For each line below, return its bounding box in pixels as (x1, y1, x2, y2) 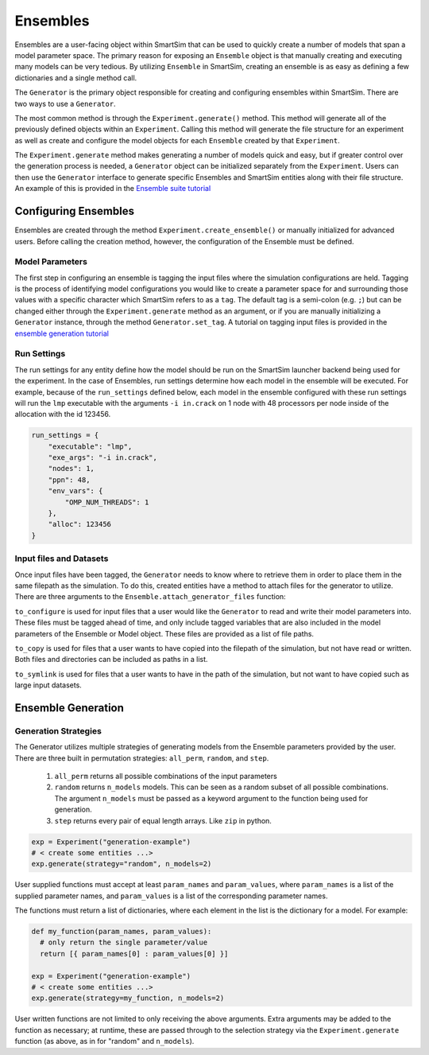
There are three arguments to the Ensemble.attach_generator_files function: (14, 592, 286, 601)
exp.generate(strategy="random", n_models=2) (31, 859, 212, 869)
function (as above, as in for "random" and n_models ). (14, 1037, 195, 1046)
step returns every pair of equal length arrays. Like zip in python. (54, 816, 272, 825)
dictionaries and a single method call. (14, 72, 137, 83)
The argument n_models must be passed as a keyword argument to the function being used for (54, 793, 369, 803)
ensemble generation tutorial (14, 329, 109, 338)
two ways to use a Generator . (14, 99, 116, 108)
